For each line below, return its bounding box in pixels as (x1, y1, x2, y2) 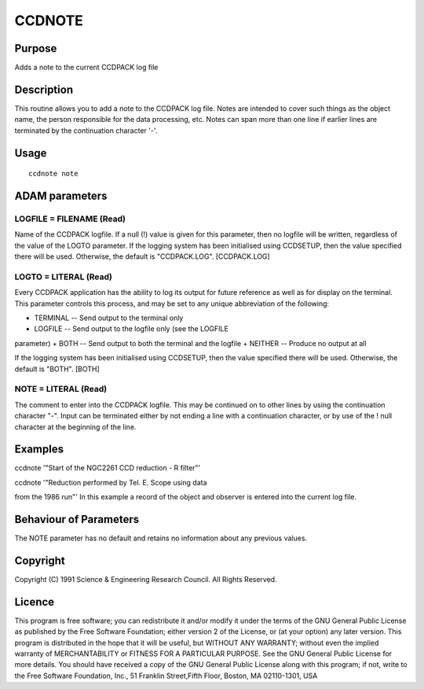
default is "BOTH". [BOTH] (14, 364, 100, 374)
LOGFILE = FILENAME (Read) (14, 213, 126, 224)
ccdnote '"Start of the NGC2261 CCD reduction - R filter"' (14, 463, 201, 473)
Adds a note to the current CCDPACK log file (14, 63, 159, 72)
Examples (14, 443, 64, 456)
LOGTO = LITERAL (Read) (14, 271, 113, 282)
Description (14, 83, 74, 96)
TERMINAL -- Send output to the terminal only (34, 313, 184, 322)
